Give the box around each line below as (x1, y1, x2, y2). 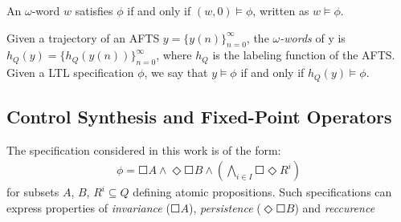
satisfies (75, 2, 113, 18)
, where (156, 46, 192, 63)
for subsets (6, 184, 59, 200)
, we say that (144, 64, 208, 81)
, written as (252, 2, 309, 18)
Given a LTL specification (6, 64, 134, 81)
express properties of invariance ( (6, 200, 170, 216)
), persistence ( (188, 200, 261, 216)
